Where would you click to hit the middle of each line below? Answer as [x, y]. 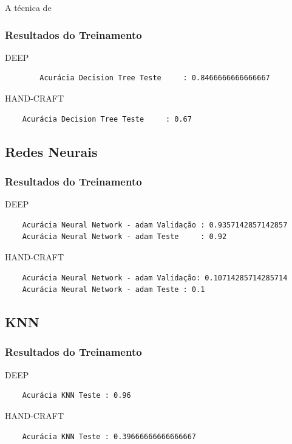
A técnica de [28, 7]
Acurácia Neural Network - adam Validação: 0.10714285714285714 [155, 278]
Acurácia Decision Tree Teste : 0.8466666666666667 [155, 78]
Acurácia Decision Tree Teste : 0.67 [107, 119]
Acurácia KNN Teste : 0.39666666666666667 [109, 436]
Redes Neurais [51, 151]
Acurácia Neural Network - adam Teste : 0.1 [114, 290]
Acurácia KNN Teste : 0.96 [76, 396]
